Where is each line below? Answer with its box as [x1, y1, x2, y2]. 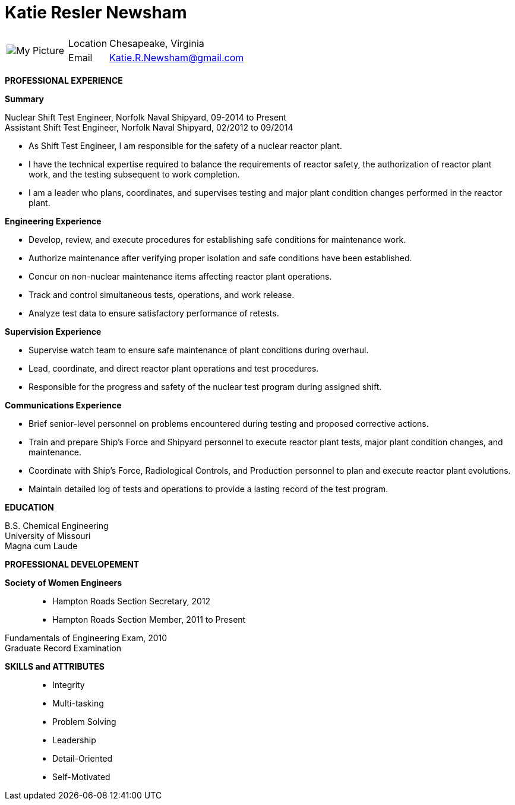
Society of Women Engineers [5, 577, 122, 588]
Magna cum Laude [5, 540, 78, 551]
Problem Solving [52, 716, 116, 727]
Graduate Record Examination [5, 642, 122, 653]
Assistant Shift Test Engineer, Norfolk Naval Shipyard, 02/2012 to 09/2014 [5, 122, 293, 132]
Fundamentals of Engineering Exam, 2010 [5, 632, 168, 643]
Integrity [52, 679, 85, 690]
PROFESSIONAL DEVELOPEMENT [5, 559, 140, 569]
